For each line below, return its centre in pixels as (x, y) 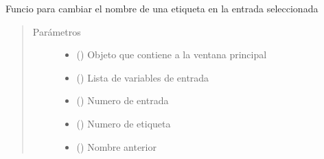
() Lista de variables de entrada (143, 77)
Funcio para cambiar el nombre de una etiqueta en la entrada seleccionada (162, 8)
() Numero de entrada (123, 100)
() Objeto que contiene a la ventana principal (172, 54)
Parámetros (57, 31)
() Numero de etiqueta (124, 123)
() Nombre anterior (116, 146)
